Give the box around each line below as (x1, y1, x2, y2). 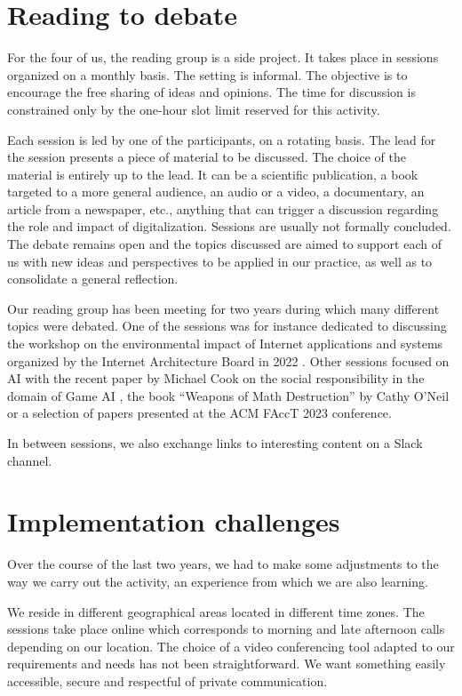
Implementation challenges (7, 503, 340, 540)
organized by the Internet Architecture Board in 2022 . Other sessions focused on (7, 351, 450, 370)
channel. (7, 451, 52, 469)
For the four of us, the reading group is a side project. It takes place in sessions (7, 48, 439, 67)
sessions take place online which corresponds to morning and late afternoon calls (7, 620, 445, 638)
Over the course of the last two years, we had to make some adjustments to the (7, 555, 439, 573)
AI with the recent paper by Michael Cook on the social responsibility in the (7, 369, 425, 388)
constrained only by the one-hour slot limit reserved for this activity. (7, 100, 380, 118)
